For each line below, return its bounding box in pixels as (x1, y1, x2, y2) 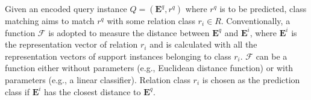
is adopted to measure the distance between (48, 26, 210, 39)
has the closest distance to (44, 85, 141, 98)
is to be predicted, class (219, 2, 307, 14)
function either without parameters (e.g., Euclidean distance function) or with (5, 61, 294, 74)
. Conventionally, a (221, 14, 291, 27)
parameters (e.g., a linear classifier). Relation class (5, 73, 190, 86)
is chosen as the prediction (202, 73, 300, 86)
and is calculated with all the (149, 38, 257, 51)
